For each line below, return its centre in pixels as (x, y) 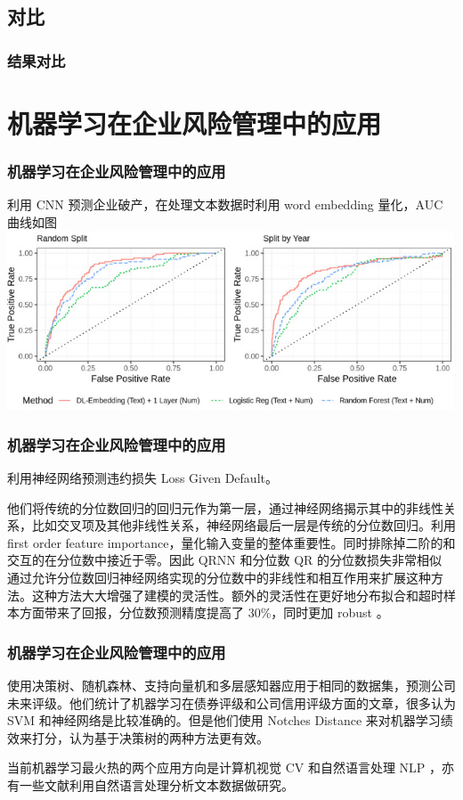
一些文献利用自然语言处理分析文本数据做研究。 (156, 784)
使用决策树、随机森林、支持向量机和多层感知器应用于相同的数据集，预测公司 (231, 685)
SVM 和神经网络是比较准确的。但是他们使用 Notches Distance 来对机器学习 (224, 720)
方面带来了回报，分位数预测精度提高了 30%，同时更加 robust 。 (204, 612)
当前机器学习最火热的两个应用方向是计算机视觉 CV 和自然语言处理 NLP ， (225, 767)
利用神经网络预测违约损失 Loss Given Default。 (142, 477)
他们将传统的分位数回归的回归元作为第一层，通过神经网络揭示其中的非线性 (225, 507)
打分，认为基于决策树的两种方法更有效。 (150, 737)
